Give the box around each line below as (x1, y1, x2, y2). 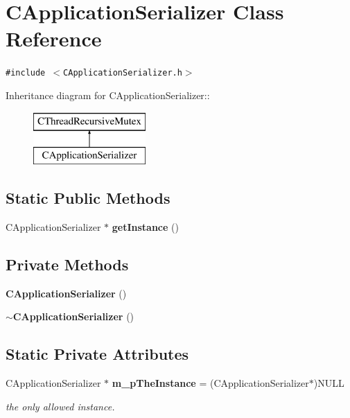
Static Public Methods (6, 187, 170, 209)
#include (6, 68, 46, 78)
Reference (6, 24, 102, 53)
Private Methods (6, 253, 129, 275)
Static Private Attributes (6, 343, 189, 365)
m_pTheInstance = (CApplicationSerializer (112, 376, 309, 390)
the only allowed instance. (6, 399, 115, 413)
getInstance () (112, 219, 179, 234)
